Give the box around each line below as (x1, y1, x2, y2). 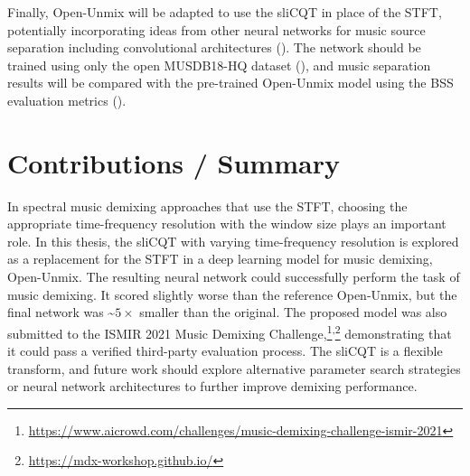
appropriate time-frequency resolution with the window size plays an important (7, 214, 446, 233)
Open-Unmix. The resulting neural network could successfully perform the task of (7, 267, 460, 286)
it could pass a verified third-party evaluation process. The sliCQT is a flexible (7, 341, 443, 360)
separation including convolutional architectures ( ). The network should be (7, 38, 421, 57)
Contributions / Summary (7, 144, 340, 181)
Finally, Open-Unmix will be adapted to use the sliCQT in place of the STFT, (7, 3, 442, 21)
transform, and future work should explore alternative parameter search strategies (7, 359, 461, 378)
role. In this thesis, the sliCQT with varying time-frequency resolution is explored (7, 231, 459, 250)
